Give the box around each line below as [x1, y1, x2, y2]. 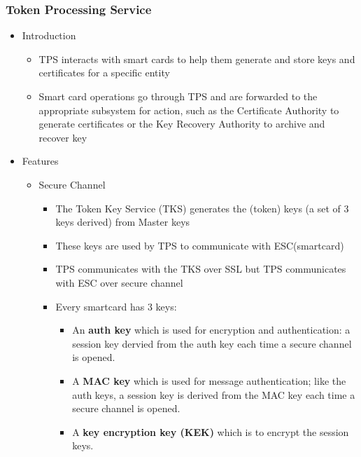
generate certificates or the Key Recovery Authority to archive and [38, 116, 325, 131]
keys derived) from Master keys [55, 214, 190, 229]
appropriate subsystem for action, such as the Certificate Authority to [38, 102, 339, 117]
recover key [38, 130, 87, 144]
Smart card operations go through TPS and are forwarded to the [38, 89, 318, 103]
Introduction [22, 28, 76, 43]
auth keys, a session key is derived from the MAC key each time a [72, 387, 355, 402]
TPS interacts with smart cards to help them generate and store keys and [38, 51, 355, 66]
